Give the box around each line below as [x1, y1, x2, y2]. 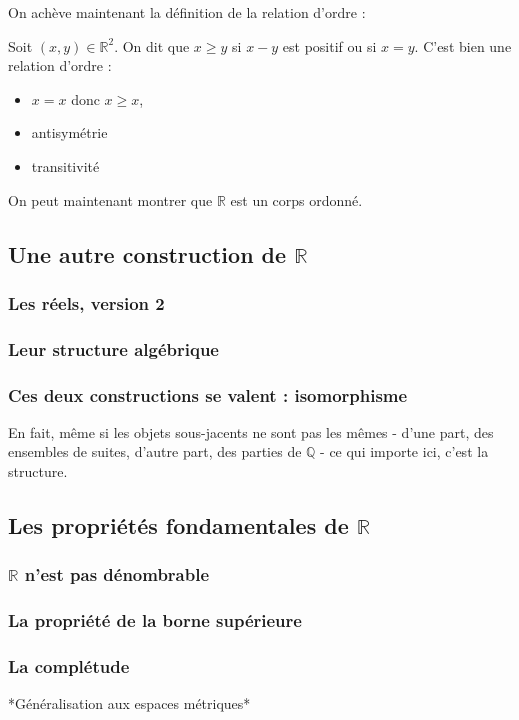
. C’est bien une [414, 35, 512, 56]
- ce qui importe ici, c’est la [320, 441, 489, 462]
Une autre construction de [8, 238, 287, 269]
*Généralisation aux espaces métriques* [8, 693, 251, 714]
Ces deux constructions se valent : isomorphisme [8, 382, 408, 407]
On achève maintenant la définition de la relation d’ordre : [8, 2, 366, 22]
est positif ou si [282, 35, 377, 56]
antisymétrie [31, 122, 108, 143]
